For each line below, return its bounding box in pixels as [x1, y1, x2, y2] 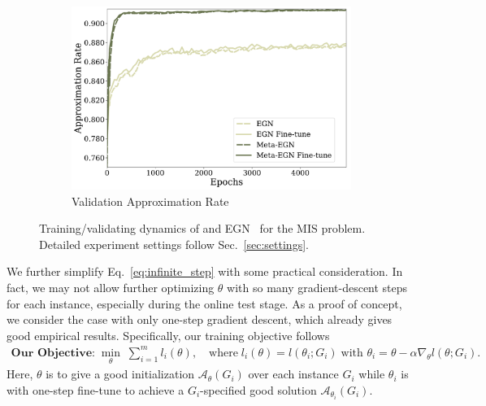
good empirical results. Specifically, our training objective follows [7, 326, 330, 343]
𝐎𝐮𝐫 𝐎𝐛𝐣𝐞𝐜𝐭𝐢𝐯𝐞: [11, 347, 95, 359]
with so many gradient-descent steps [227, 279, 408, 296]
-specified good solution [200, 381, 317, 398]
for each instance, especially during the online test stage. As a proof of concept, [7, 295, 402, 312]
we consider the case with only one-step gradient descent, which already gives [7, 311, 393, 328]
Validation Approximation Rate [72, 192, 229, 209]
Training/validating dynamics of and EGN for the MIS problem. [39, 220, 366, 237]
